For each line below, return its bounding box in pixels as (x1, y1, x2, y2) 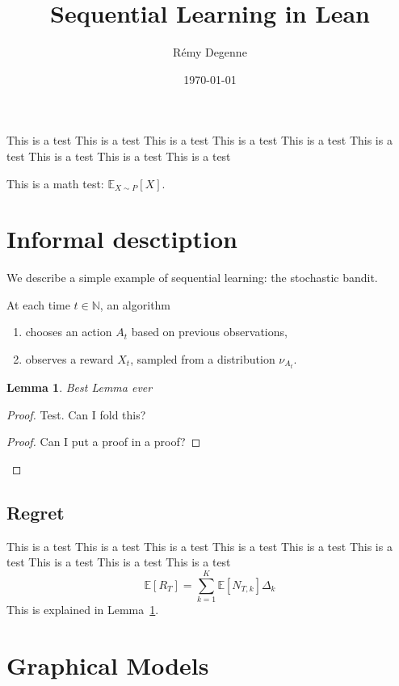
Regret (6, 499, 65, 524)
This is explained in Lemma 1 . (6, 600, 159, 617)
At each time (6, 296, 70, 313)
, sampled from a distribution (130, 351, 275, 367)
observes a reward (25, 351, 114, 367)
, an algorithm (99, 296, 171, 313)
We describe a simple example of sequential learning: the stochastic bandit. (6, 269, 378, 286)
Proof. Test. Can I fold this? (6, 406, 146, 423)
